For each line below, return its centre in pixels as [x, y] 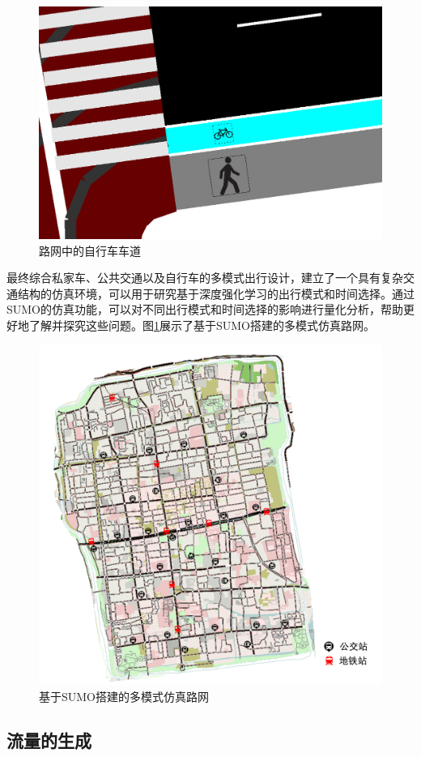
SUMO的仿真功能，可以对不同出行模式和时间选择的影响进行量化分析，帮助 [205, 309]
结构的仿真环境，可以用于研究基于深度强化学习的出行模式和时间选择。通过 [216, 293]
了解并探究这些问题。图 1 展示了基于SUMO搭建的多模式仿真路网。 [202, 325]
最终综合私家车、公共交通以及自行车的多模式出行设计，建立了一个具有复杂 [205, 278]
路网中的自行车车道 [90, 250]
